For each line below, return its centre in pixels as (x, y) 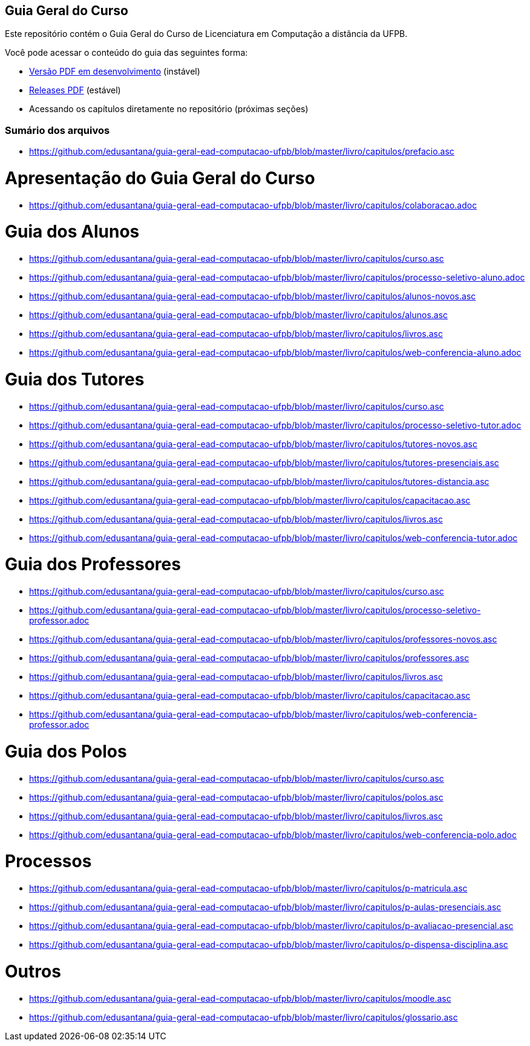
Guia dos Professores (93, 565)
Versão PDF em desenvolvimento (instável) (115, 72)
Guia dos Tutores (75, 379)
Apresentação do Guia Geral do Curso (160, 178)
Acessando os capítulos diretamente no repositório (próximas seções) (169, 109)
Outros (33, 971)
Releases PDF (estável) (75, 90)
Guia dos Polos (66, 751)
